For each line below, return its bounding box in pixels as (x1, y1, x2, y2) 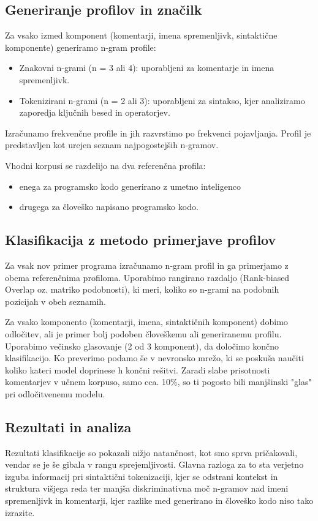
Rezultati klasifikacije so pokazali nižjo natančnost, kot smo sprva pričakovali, (5, 446, 298, 459)
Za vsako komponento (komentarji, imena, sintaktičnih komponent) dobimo (5, 315, 288, 328)
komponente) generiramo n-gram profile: (5, 40, 156, 53)
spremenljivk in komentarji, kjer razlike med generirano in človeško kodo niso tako (5, 494, 314, 507)
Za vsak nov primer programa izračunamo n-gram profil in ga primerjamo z (5, 258, 289, 271)
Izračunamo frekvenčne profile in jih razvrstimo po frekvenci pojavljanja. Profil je (5, 126, 311, 139)
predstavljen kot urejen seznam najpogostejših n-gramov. (5, 138, 219, 151)
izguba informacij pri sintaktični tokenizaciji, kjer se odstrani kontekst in (5, 470, 278, 482)
